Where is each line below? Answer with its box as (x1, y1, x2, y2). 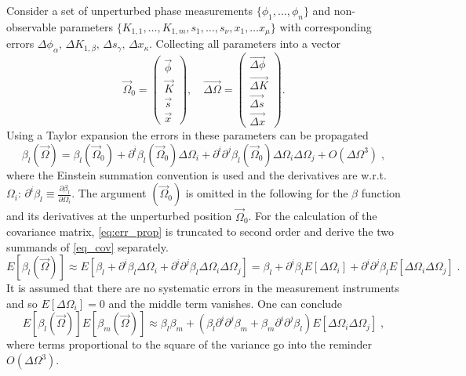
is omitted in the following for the (185, 185, 348, 201)
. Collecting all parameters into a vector (149, 35, 341, 52)
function (361, 185, 401, 201)
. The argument (71, 185, 147, 201)
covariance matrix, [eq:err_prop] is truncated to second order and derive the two (6, 223, 395, 240)
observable (6, 18, 56, 34)
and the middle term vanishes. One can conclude (108, 295, 343, 311)
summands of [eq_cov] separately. (6, 238, 169, 255)
